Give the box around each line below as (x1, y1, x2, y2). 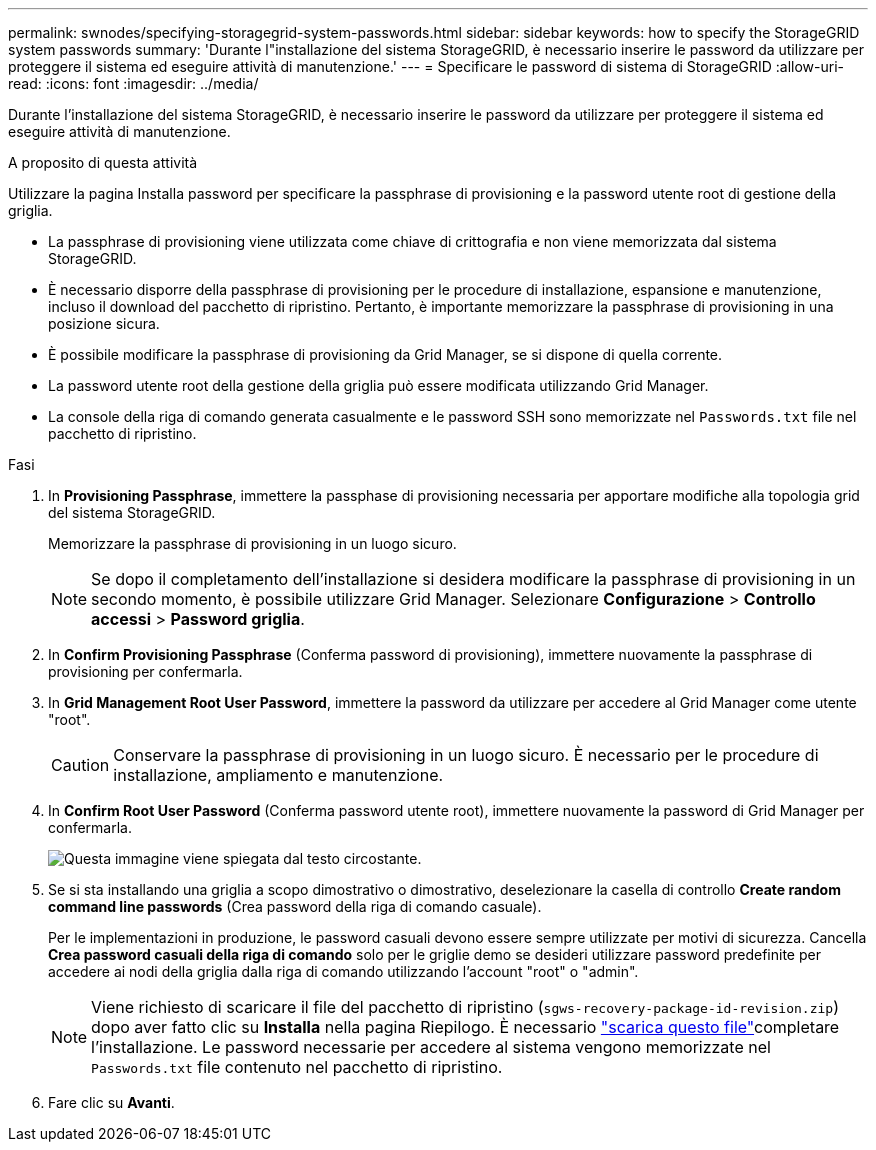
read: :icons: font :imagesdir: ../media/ (8, 75, 259, 92)
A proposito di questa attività (8, 154, 198, 171)
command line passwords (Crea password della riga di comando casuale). (48, 898, 542, 915)
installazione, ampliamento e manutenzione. (113, 765, 444, 785)
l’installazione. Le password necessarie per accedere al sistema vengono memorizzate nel (91, 1037, 771, 1057)
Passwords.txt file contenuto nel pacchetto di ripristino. (91, 1057, 503, 1077)
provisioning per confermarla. (48, 663, 243, 680)
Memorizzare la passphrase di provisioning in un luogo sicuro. (48, 535, 457, 552)
